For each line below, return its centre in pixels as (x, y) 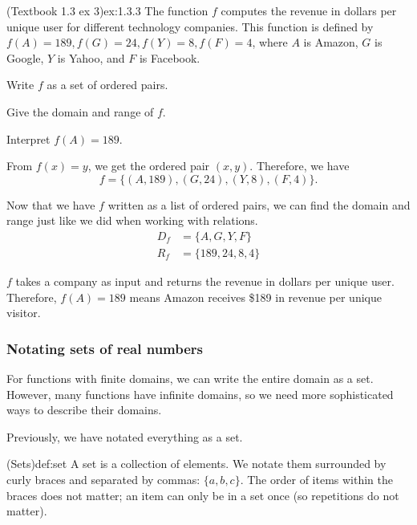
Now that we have (51, 204)
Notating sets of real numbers (105, 348)
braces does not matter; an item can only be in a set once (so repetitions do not (203, 495)
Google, (25, 57)
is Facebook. (170, 57)
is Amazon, (331, 42)
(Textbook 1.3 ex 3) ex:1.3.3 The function (107, 10)
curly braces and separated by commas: (103, 479)
